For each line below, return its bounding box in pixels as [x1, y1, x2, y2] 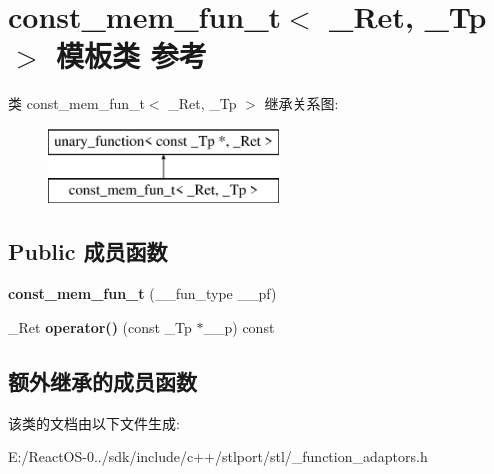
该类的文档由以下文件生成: [8, 412, 180, 433]
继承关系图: [264, 93, 339, 114]
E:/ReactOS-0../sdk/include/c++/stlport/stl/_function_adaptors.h [8, 446, 428, 467]
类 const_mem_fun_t [8, 93, 145, 114]
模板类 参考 [56, 35, 207, 76]
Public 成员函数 [8, 236, 168, 267]
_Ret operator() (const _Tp [8, 316, 192, 337]
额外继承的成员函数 [8, 365, 197, 396]
